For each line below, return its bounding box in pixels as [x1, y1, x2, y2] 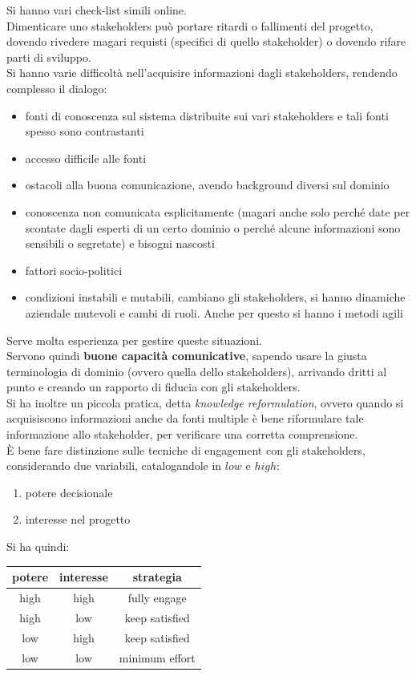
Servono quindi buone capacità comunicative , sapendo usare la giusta [6, 347, 367, 364]
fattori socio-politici [25, 261, 123, 278]
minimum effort [119, 649, 196, 666]
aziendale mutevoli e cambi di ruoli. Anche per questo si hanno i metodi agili [25, 304, 403, 321]
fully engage [127, 589, 187, 605]
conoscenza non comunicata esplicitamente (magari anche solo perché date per [25, 203, 410, 220]
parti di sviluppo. [6, 48, 91, 65]
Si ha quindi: [6, 538, 70, 555]
